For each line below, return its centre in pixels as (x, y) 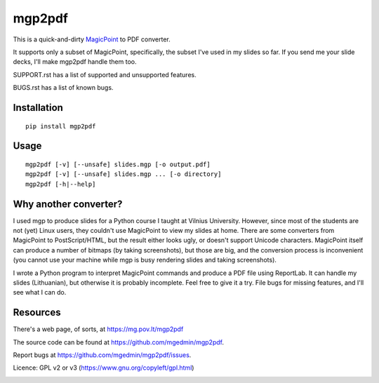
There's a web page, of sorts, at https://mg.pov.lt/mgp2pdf (98, 329)
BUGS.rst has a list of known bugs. (63, 88)
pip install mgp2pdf (61, 126)
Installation (38, 108)
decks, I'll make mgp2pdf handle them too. (75, 62)
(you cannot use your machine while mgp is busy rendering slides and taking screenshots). (145, 260)
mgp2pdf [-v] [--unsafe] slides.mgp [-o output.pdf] (118, 164)
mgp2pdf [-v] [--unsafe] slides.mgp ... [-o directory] (124, 174)
